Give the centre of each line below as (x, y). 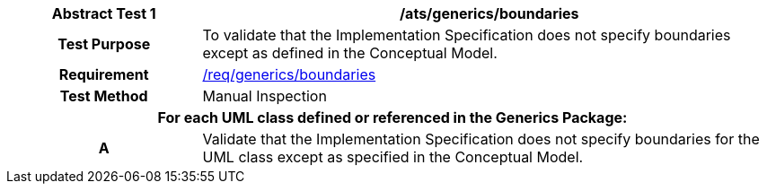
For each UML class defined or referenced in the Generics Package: (392, 117)
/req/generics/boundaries (289, 74)
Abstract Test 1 (104, 13)
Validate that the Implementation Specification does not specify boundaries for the (481, 139)
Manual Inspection (264, 96)
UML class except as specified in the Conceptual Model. (393, 157)
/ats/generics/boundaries (489, 13)
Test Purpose (104, 44)
